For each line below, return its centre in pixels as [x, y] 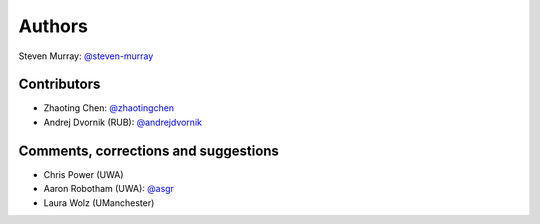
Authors [53, 26]
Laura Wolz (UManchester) [99, 202]
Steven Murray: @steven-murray [86, 56]
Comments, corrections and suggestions [149, 150]
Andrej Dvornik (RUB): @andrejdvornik [122, 122]
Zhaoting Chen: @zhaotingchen [109, 108]
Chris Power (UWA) [83, 174]
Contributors [59, 84]
